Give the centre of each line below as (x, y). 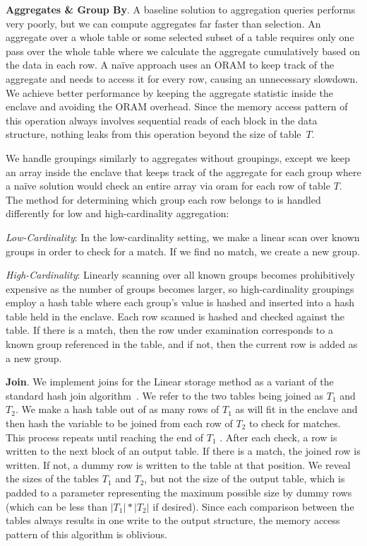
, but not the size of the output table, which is (245, 478)
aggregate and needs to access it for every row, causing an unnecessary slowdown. (182, 78)
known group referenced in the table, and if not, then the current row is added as (182, 344)
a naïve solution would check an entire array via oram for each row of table (168, 186)
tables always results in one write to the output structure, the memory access (173, 520)
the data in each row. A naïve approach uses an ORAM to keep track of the (170, 65)
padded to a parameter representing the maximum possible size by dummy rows (179, 492)
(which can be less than (57, 506)
